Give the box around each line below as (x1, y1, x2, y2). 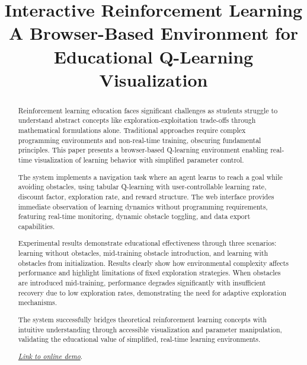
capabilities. (18, 221, 55, 231)
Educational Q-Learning (53, 44, 254, 68)
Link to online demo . (18, 351, 83, 361)
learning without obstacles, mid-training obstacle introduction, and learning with (18, 248, 268, 258)
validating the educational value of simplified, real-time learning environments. (18, 334, 261, 344)
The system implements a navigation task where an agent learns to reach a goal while (18, 172, 283, 182)
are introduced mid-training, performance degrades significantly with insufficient (18, 278, 266, 288)
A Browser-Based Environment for (8, 21, 299, 45)
